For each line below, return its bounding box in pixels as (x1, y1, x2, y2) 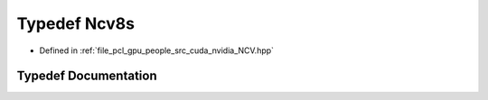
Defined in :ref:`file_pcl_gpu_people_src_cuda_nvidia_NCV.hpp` (39, 45, 275, 56)
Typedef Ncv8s (16, 14, 136, 33)
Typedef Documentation (16, 68, 157, 84)
